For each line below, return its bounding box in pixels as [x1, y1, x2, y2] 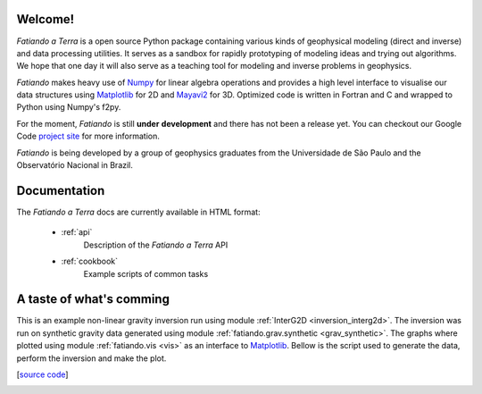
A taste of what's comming [16, 291, 170, 307]
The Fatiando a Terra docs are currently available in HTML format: [16, 206, 261, 217]
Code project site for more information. [16, 130, 160, 142]
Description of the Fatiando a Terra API [83, 239, 229, 250]
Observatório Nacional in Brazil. [16, 160, 134, 171]
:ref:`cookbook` [61, 256, 119, 267]
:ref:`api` [61, 227, 93, 238]
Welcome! [16, 12, 75, 27]
